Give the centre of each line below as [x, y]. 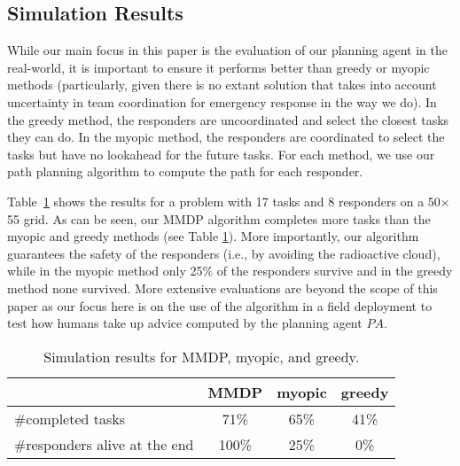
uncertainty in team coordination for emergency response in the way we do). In [222, 101]
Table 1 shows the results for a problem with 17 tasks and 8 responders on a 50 [224, 201]
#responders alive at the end [104, 444]
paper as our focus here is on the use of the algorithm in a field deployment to [220, 305]
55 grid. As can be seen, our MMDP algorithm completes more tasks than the [219, 218]
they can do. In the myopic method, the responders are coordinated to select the [226, 137]
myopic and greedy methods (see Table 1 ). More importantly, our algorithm [213, 236]
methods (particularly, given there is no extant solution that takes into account [222, 85]
